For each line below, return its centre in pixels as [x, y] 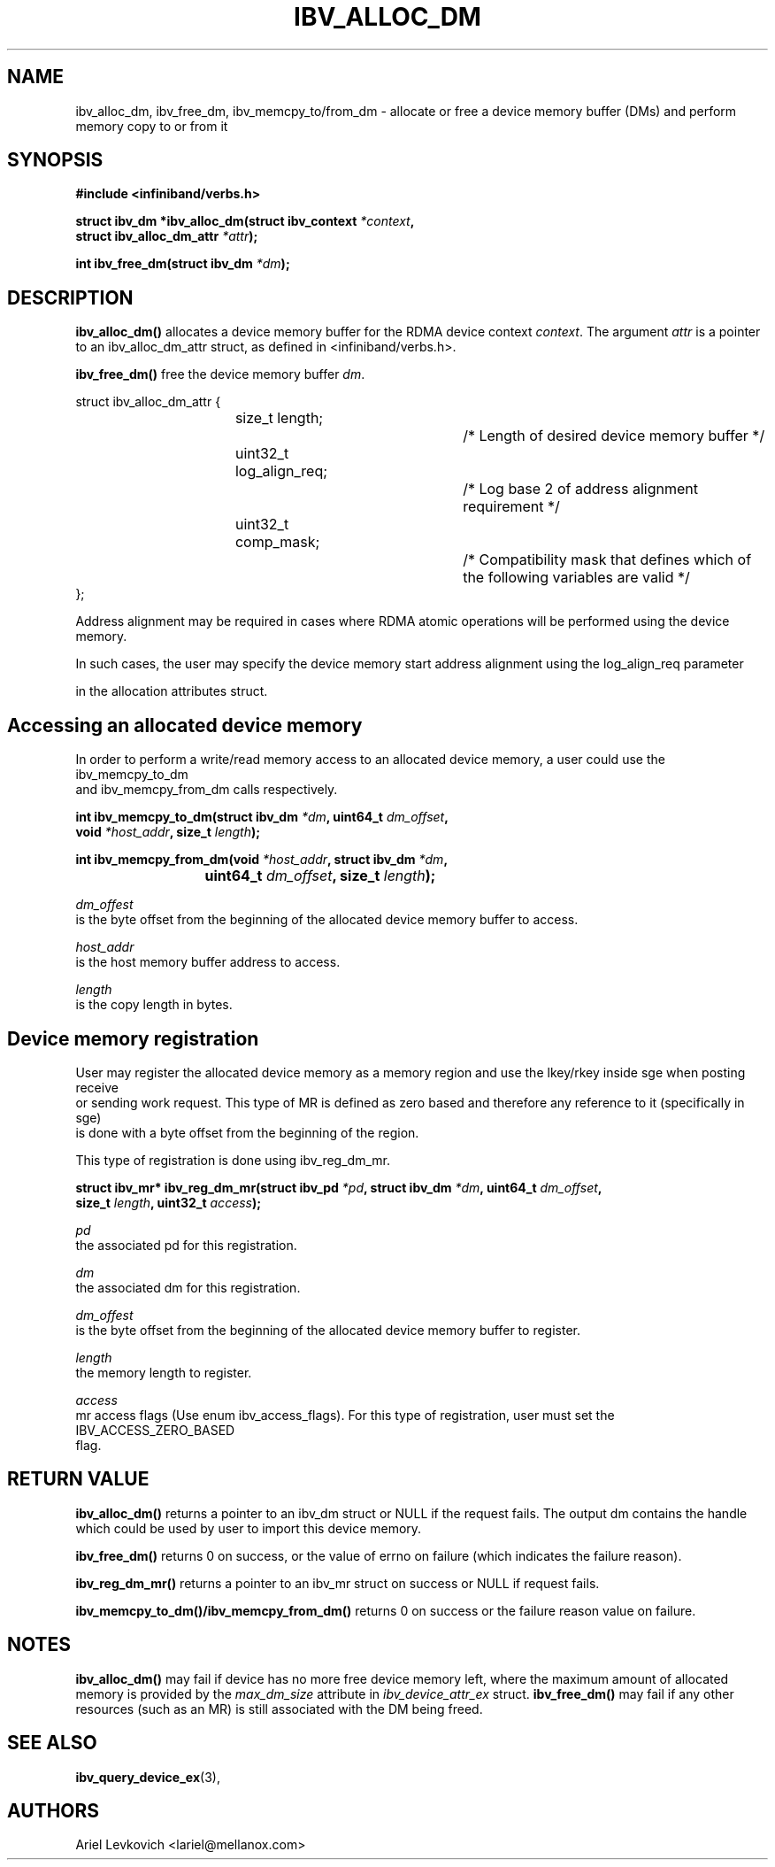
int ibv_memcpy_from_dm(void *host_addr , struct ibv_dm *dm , [262, 860]
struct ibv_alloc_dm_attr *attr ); [167, 236]
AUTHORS [54, 1810]
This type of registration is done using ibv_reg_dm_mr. [233, 1160]
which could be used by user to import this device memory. [249, 1528]
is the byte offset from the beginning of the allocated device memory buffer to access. [327, 920]
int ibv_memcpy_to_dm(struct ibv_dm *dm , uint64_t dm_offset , [262, 817]
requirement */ [511, 507]
